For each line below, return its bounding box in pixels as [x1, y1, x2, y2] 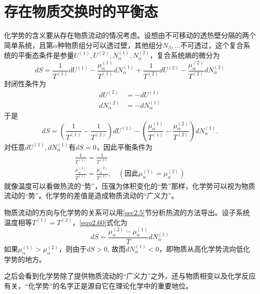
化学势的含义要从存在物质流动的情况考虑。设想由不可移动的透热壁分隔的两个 [4, 30, 256, 40]
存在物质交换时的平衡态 [4, 1, 158, 21]
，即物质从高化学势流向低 [159, 244, 243, 254]
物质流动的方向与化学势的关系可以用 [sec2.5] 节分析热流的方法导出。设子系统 [4, 207, 250, 217]
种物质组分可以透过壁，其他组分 [57, 39, 162, 50]
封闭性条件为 [4, 78, 46, 88]
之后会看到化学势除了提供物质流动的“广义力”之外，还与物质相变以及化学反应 [4, 271, 256, 281]
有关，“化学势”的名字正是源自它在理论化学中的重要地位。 [4, 281, 193, 291]
